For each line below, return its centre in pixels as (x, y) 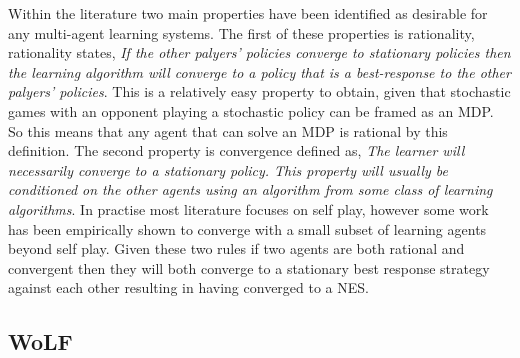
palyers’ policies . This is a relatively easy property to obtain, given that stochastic (259, 91)
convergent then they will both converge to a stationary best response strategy (249, 267)
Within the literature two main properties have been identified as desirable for (248, 13)
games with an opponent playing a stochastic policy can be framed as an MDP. (251, 110)
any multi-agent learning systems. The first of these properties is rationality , (241, 32)
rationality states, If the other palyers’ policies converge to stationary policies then (259, 52)
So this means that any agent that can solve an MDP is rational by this (228, 130)
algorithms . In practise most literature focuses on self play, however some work (248, 208)
